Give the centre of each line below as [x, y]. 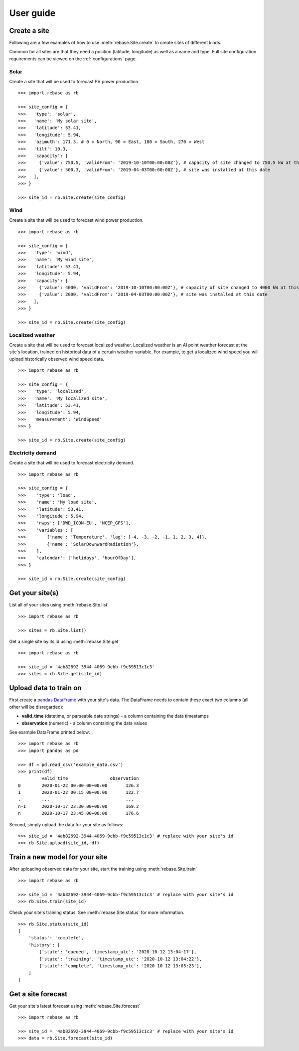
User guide [32, 13]
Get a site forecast [38, 994]
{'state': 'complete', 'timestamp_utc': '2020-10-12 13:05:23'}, [121, 966]
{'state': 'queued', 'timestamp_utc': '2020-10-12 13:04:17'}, [118, 952]
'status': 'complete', [56, 938]
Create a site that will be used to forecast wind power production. [76, 220]
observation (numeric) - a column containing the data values [84, 723]
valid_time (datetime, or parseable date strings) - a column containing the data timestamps [115, 716]
